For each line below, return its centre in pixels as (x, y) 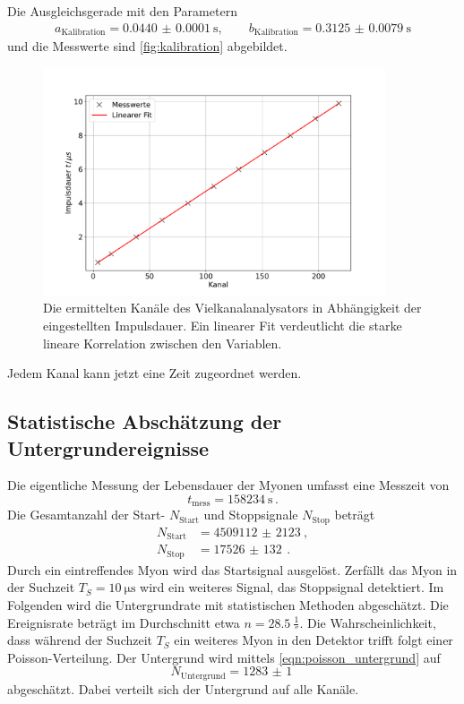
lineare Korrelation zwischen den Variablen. (163, 343)
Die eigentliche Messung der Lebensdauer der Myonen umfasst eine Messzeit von (228, 485)
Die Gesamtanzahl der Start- (86, 515)
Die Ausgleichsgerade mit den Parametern (122, 11)
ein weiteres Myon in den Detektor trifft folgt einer (314, 640)
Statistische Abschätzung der (145, 421)
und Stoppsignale (251, 515)
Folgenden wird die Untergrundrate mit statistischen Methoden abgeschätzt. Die (228, 605)
